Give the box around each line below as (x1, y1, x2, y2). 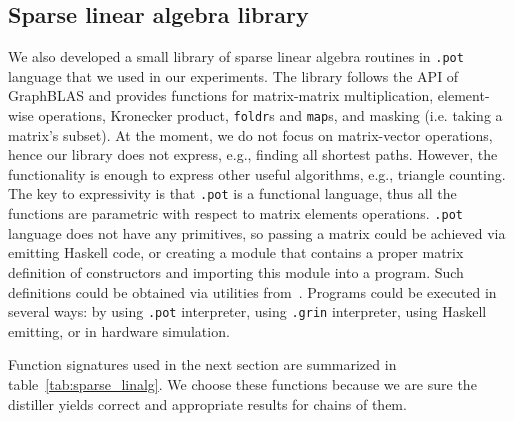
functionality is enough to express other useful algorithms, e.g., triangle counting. (8, 163, 506, 184)
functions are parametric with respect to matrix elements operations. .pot (8, 203, 463, 224)
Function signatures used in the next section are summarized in (8, 354, 397, 375)
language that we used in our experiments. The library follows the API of (8, 65, 459, 86)
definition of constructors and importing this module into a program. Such (8, 261, 464, 282)
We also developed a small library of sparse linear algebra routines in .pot (8, 46, 464, 67)
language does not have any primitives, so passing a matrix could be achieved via (8, 222, 506, 243)
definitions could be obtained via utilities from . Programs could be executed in (8, 281, 497, 302)
